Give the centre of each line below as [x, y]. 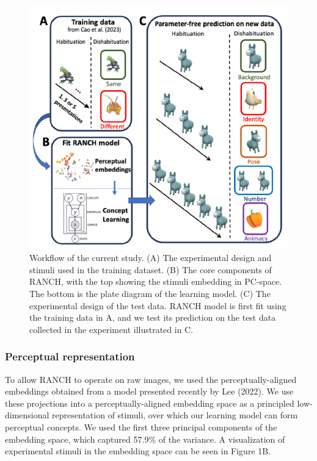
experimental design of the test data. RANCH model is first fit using [158, 305]
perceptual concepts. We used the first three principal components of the [141, 427]
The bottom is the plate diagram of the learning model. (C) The [150, 293]
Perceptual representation [70, 356]
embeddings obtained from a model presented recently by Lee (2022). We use [149, 391]
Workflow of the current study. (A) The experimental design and [151, 258]
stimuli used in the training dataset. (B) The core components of [151, 269]
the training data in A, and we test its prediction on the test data [153, 317]
